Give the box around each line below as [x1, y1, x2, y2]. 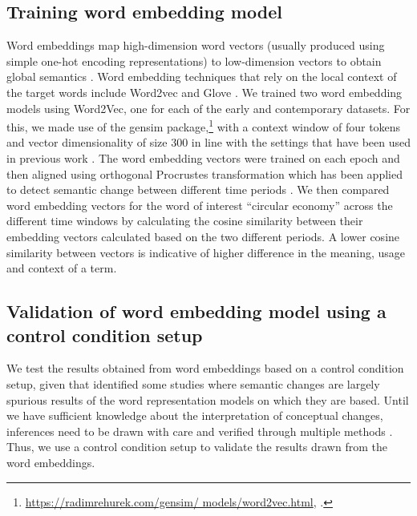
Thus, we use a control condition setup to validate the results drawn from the [6, 438, 387, 455]
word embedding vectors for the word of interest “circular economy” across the [6, 196, 393, 213]
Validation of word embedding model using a [6, 299, 387, 324]
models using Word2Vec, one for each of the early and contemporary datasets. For [6, 99, 411, 116]
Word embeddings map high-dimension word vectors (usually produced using [6, 37, 385, 54]
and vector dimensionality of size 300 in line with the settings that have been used [6, 134, 411, 151]
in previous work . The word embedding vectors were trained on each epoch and [6, 150, 400, 167]
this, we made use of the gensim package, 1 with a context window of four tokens [6, 116, 401, 135]
